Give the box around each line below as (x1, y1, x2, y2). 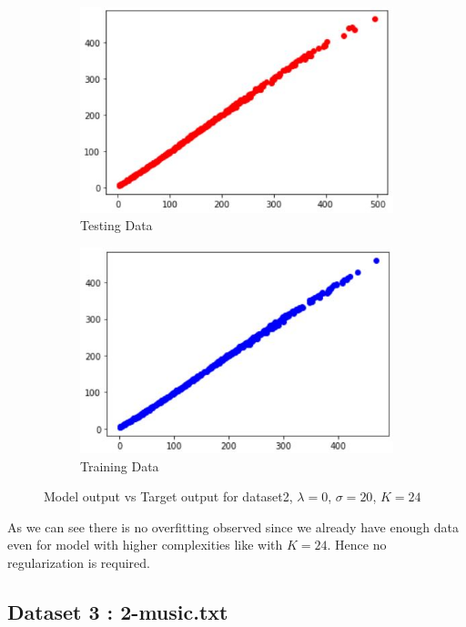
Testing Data (80, 216, 153, 235)
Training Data (80, 456, 159, 475)
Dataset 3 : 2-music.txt (7, 597, 228, 625)
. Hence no (327, 535, 387, 554)
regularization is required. (7, 552, 150, 571)
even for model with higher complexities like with (7, 535, 283, 554)
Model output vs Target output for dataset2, (44, 487, 293, 506)
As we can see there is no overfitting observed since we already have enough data (7, 517, 459, 536)
